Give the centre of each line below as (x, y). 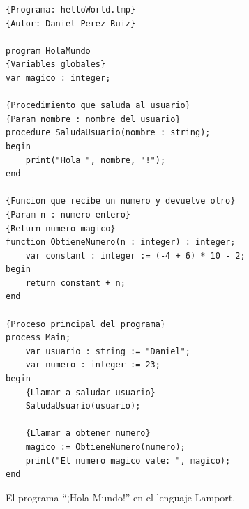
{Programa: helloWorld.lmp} (71, 10)
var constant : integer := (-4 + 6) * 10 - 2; (135, 256)
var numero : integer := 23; (93, 365)
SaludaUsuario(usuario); (83, 406)
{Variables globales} (56, 64)
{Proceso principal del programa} (86, 324)
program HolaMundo (48, 51)
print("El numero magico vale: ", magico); (128, 461)
